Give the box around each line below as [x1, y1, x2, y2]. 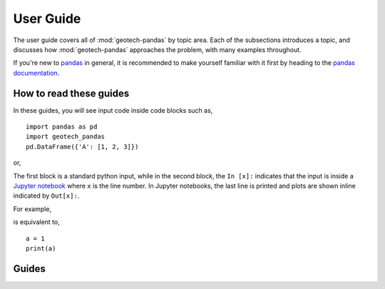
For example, [13, 204, 52, 213]
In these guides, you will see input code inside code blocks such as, [13, 106, 213, 114]
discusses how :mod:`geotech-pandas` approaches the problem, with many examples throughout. [13, 45, 302, 54]
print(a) [26, 244, 56, 253]
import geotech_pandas [26, 133, 106, 141]
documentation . [13, 69, 60, 77]
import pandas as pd [26, 123, 98, 131]
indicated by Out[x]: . [13, 191, 80, 200]
